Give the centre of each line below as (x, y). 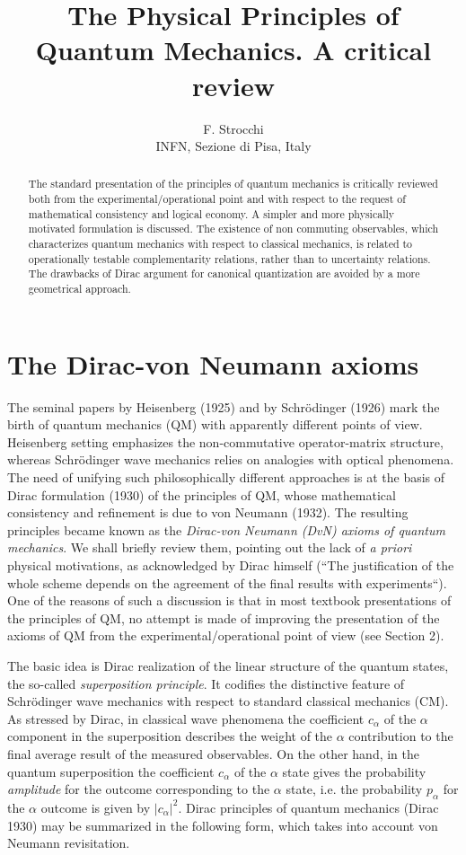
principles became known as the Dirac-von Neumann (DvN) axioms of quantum (226, 529)
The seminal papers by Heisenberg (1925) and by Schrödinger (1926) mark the (224, 406)
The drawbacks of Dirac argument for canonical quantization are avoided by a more (224, 273)
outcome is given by (96, 807)
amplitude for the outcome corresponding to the (139, 789)
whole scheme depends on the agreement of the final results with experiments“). (227, 582)
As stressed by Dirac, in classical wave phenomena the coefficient (186, 718)
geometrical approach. (79, 289)
